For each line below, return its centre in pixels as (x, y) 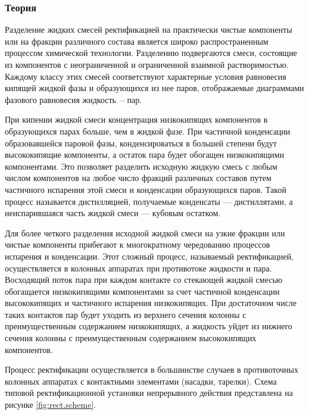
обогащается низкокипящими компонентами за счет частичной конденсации (142, 291)
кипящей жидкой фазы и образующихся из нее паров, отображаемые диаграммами (154, 88)
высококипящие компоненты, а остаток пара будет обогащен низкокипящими (145, 155)
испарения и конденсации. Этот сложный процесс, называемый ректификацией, (149, 256)
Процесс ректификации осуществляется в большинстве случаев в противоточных (152, 369)
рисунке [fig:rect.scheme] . (51, 405)
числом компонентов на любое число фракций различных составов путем (138, 178)
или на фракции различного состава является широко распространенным (137, 41)
